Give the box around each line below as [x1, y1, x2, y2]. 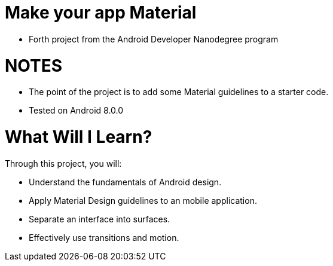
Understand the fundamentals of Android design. [29, 176, 222, 187]
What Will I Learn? [5, 127, 152, 147]
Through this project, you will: [5, 158, 122, 169]
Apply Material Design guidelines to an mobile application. [29, 195, 257, 206]
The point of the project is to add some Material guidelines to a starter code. [29, 87, 329, 97]
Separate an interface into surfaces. [29, 213, 170, 224]
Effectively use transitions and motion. [29, 232, 179, 243]
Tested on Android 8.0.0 [29, 105, 124, 116]
